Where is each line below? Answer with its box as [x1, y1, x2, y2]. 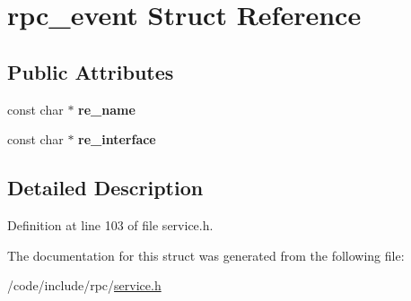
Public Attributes [7, 57, 174, 85]
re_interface [78, 130, 156, 149]
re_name [78, 99, 136, 118]
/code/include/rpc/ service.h [7, 276, 162, 295]
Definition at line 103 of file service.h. [7, 215, 214, 234]
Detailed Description [7, 174, 204, 202]
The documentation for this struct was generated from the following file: [7, 245, 405, 264]
